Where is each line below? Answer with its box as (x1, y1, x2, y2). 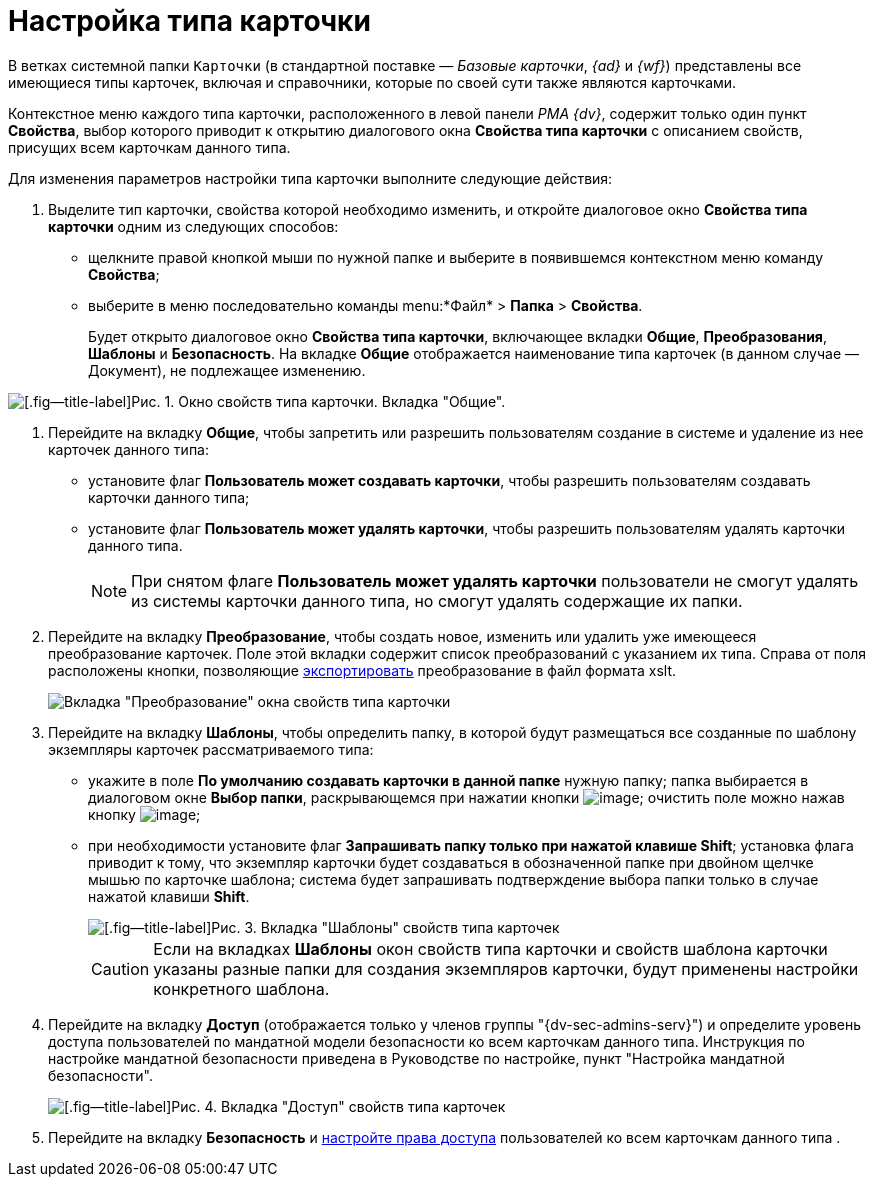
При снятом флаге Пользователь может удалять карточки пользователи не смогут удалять (131, 570, 859, 591)
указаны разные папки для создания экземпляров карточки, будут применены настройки (153, 958, 859, 979)
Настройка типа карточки (8, 4, 371, 38)
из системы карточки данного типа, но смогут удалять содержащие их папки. (131, 590, 743, 611)
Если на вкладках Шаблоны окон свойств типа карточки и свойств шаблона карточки (153, 938, 828, 959)
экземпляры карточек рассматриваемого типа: (48, 740, 374, 758)
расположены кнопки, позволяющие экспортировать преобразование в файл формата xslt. (48, 661, 677, 679)
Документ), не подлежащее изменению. (88, 361, 366, 379)
